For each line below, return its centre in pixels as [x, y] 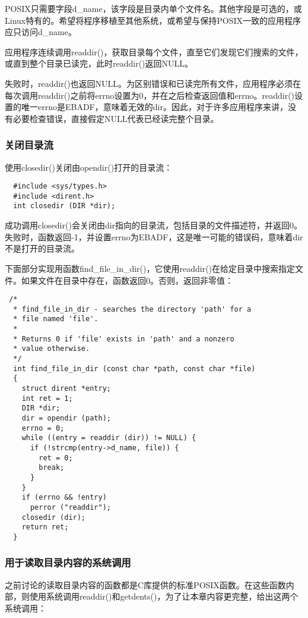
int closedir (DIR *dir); [64, 206]
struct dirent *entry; [66, 388]
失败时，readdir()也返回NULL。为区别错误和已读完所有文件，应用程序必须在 [153, 83]
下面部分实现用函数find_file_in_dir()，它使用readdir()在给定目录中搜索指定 [150, 268]
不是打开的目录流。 [42, 248]
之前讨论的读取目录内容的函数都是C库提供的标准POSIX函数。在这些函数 [145, 584]
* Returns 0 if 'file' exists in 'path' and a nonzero [124, 339]
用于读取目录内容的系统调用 [68, 562]
